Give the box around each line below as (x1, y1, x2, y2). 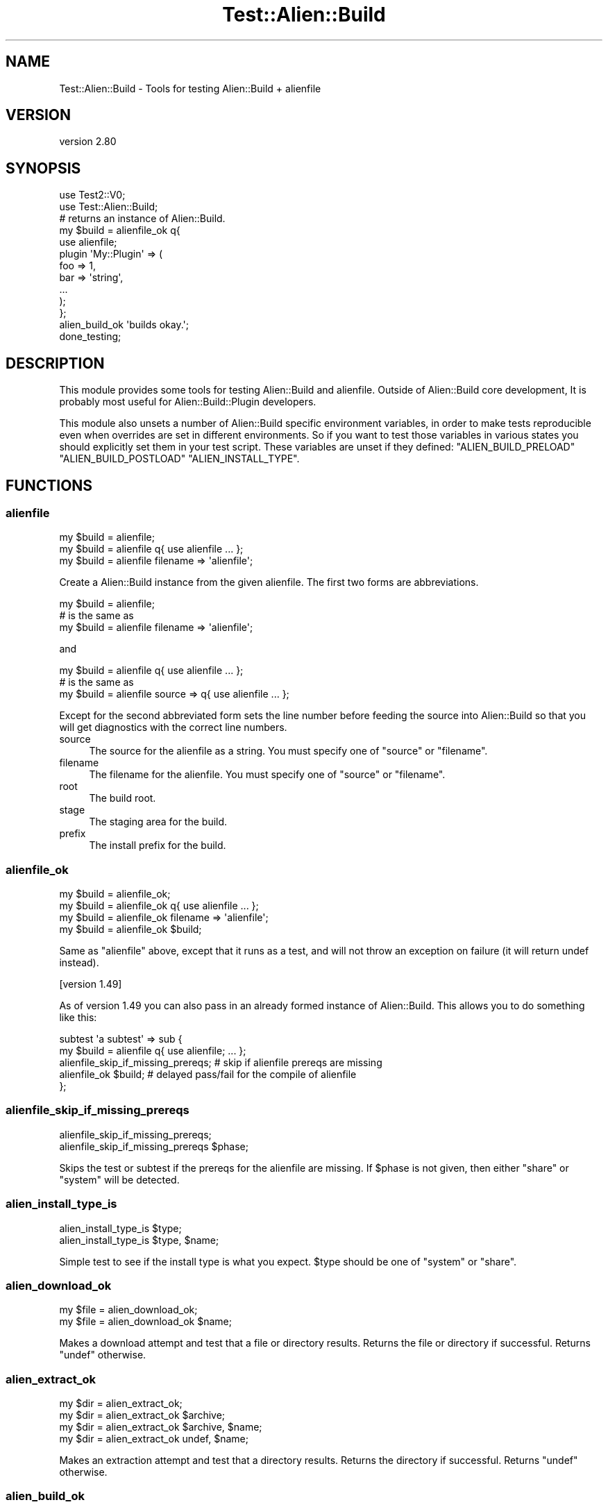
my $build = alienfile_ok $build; (59, 923, 202, 936)
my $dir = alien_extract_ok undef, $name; (59, 1433, 248, 1445)
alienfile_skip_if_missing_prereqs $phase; (59, 1140, 248, 1152)
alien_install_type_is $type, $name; (59, 1234, 219, 1246)
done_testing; (59, 330, 121, 343)
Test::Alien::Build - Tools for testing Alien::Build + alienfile (59, 82, 321, 94)
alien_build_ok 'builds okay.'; (59, 319, 189, 331)
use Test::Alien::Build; (59, 201, 158, 213)
